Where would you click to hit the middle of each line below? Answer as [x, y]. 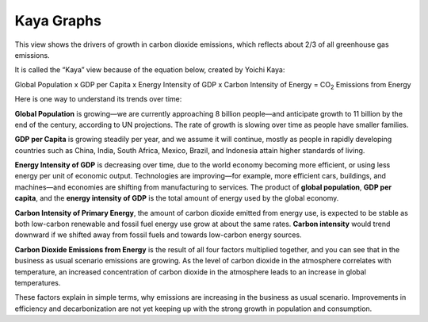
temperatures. [38, 282]
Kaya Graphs [58, 21]
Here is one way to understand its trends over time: [98, 99]
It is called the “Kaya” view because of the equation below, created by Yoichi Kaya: [150, 70]
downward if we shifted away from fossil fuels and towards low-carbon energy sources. [158, 235]
